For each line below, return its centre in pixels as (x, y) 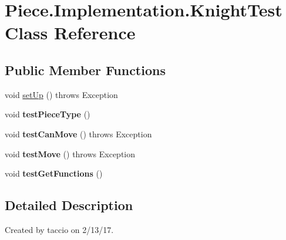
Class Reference (70, 33)
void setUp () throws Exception (61, 94)
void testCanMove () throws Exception (78, 133)
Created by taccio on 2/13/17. (59, 229)
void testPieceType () (48, 114)
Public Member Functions (85, 70)
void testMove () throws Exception (70, 153)
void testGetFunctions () (54, 173)
